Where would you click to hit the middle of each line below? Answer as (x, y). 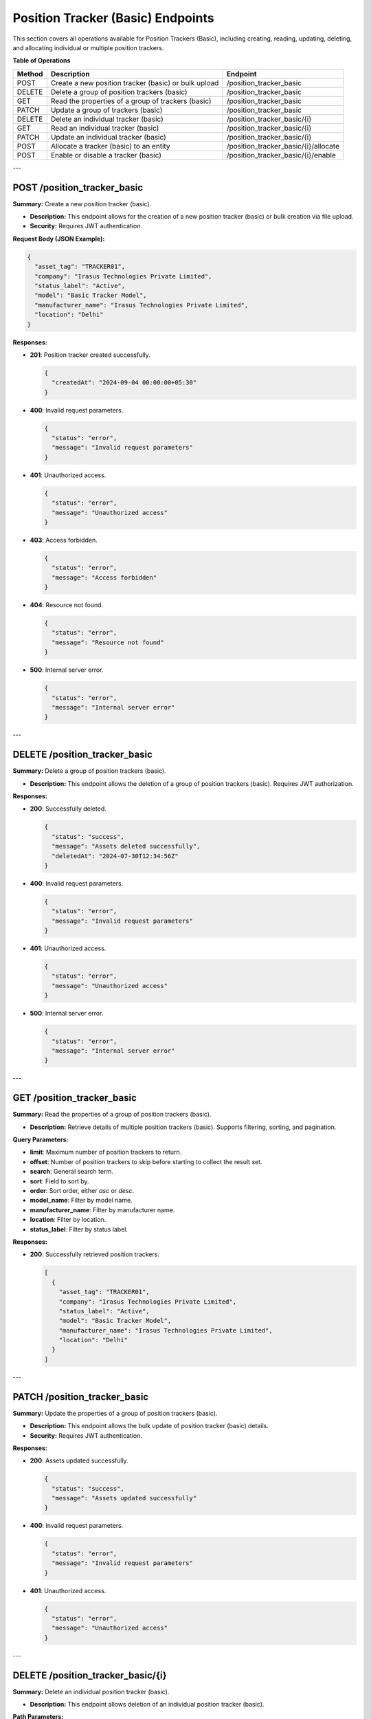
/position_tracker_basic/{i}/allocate (283, 146)
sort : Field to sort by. (59, 1181)
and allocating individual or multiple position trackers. (88, 47)
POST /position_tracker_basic (78, 187)
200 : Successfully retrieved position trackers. (94, 1254)
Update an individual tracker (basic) (108, 137)
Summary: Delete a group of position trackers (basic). (89, 771)
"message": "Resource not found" (108, 642)
